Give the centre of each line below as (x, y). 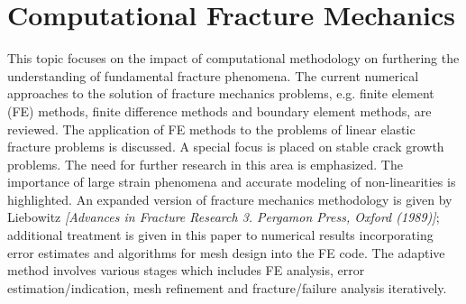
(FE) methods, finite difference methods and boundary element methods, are (219, 111)
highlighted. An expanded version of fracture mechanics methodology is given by (230, 199)
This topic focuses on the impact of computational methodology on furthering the (233, 58)
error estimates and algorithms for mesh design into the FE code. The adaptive (226, 252)
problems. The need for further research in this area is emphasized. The (205, 164)
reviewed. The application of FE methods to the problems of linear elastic (211, 129)
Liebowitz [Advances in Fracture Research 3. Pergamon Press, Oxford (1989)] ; (224, 217)
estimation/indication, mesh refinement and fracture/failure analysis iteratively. (227, 287)
